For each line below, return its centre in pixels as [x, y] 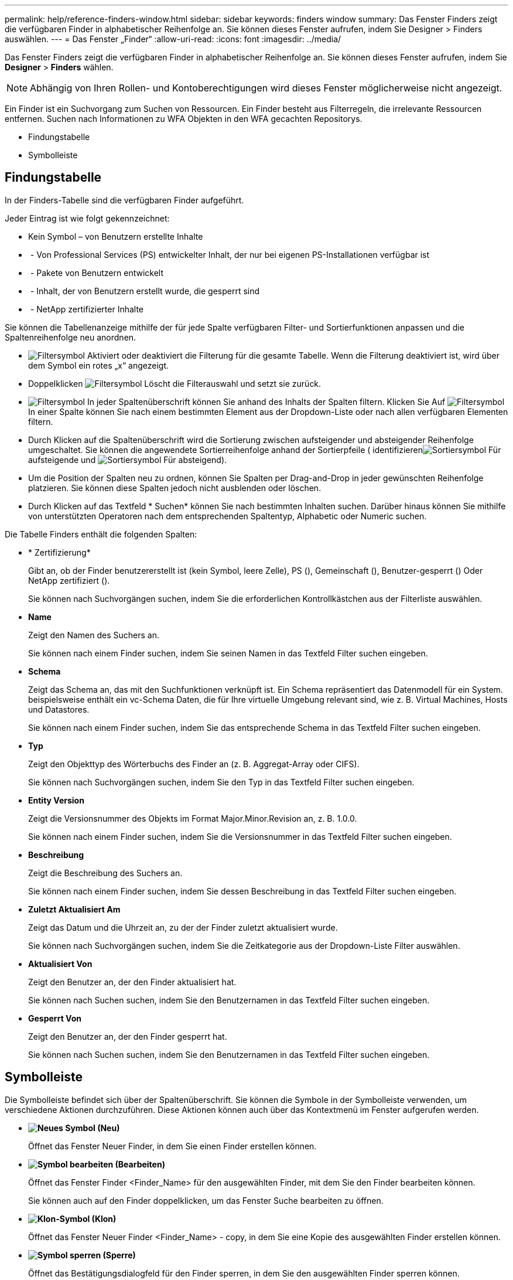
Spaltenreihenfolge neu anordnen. [71, 337]
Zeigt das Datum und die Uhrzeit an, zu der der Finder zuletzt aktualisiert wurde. [183, 927]
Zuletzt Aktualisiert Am [74, 909]
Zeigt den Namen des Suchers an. [94, 635]
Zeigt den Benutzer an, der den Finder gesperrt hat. [128, 1036]
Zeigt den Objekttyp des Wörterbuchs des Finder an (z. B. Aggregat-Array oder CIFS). [194, 764]
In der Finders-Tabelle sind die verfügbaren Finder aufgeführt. [124, 200]
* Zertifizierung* [59, 552]
